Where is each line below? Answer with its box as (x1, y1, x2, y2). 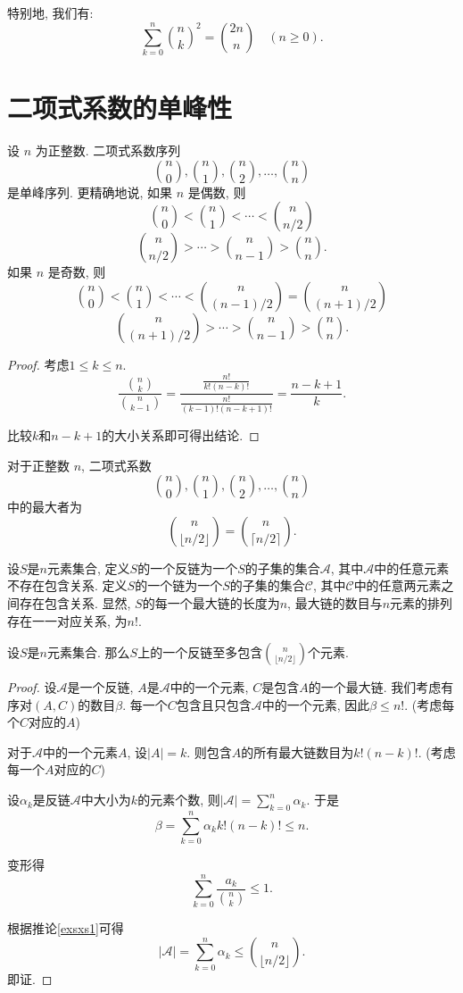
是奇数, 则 (47, 263, 106, 281)
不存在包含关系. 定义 (7, 576, 128, 595)
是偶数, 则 (187, 182, 246, 201)
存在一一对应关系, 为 (7, 611, 128, 630)
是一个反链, (67, 678, 134, 697)
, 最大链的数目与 (287, 593, 383, 612)
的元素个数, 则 (137, 790, 220, 809)
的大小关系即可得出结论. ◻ (102, 425, 260, 444)
